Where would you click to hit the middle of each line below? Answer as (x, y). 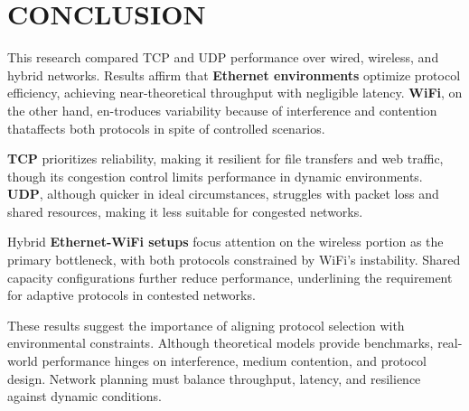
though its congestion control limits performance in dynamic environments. (215, 176)
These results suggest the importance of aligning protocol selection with (206, 325)
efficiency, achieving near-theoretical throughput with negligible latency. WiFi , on (235, 93)
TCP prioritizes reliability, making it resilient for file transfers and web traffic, (225, 159)
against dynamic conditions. (84, 396)
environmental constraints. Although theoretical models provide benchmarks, (220, 343)
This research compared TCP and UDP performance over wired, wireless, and (223, 57)
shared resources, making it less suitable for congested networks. (185, 211)
